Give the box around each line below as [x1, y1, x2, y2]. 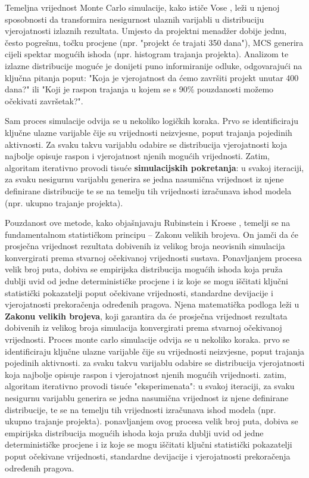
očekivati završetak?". [5, 94, 83, 107]
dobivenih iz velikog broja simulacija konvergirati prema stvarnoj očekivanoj [5, 321, 282, 334]
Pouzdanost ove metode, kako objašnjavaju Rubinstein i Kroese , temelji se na [5, 216, 291, 229]
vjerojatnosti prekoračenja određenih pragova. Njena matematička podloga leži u [5, 298, 299, 311]
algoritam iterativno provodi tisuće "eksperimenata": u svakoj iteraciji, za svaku [5, 380, 295, 392]
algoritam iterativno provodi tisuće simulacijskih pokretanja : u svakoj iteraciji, [5, 161, 304, 173]
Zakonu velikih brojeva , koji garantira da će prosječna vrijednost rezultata [5, 309, 288, 322]
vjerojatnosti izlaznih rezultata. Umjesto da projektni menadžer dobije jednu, [5, 24, 287, 37]
